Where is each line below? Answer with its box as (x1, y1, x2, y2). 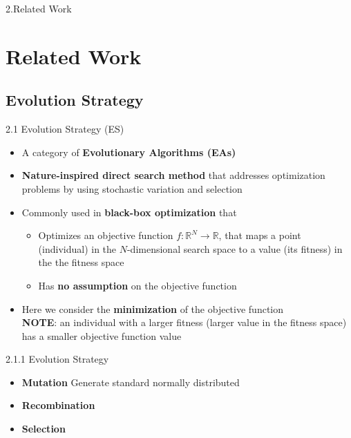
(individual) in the (38, 241, 117, 256)
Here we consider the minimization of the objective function (21, 301, 284, 316)
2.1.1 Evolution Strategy (6, 352, 109, 366)
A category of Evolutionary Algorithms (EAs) (21, 144, 236, 159)
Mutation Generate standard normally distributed (21, 374, 240, 389)
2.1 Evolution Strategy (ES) (6, 122, 124, 136)
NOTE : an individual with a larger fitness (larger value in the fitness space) (21, 315, 347, 330)
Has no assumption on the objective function (38, 278, 237, 292)
